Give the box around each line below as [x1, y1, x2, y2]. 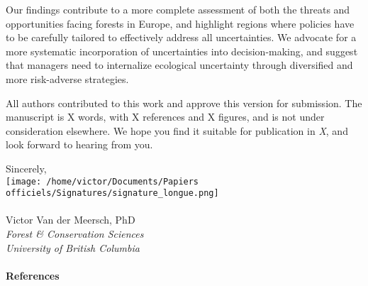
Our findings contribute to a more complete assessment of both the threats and [6, 2, 350, 16]
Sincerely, [6, 160, 47, 175]
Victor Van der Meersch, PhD [6, 212, 135, 227]
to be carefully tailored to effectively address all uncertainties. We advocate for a [6, 30, 357, 45]
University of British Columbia [6, 240, 140, 255]
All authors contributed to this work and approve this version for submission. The [6, 95, 362, 110]
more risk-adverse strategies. [6, 71, 129, 86]
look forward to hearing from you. [6, 137, 153, 152]
